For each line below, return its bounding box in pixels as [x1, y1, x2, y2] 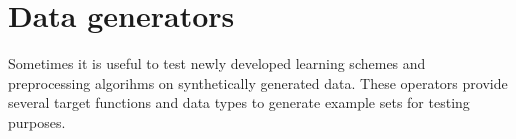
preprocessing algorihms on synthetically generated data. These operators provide [8, 72, 508, 93]
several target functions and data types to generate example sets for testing [8, 92, 470, 113]
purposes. [8, 111, 66, 132]
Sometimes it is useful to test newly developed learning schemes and [8, 53, 426, 74]
